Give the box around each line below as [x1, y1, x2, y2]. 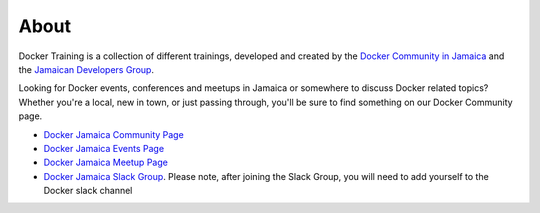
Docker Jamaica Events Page [43, 142, 165, 154]
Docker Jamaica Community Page [43, 128, 184, 140]
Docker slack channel [43, 185, 133, 197]
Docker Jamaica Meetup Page [43, 156, 169, 169]
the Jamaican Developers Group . [18, 63, 155, 75]
